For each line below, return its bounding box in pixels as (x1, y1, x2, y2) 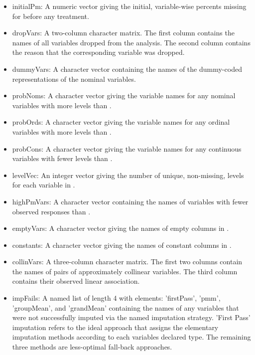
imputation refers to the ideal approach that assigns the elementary (12, 322, 219, 332)
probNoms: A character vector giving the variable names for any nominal (12, 90, 236, 101)
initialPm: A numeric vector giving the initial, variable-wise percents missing (12, 1, 247, 11)
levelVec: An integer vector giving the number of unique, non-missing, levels (12, 170, 244, 180)
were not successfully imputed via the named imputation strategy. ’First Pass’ (12, 312, 251, 323)
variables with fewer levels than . (12, 153, 113, 164)
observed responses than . (12, 206, 91, 216)
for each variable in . (12, 179, 75, 190)
